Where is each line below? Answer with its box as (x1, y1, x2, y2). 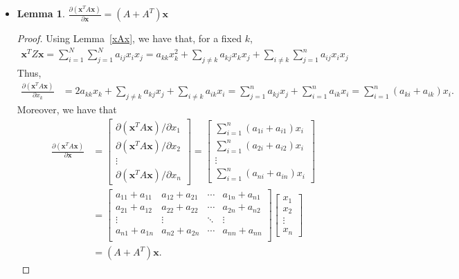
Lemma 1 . (17, 6, 65, 21)
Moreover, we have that (17, 102, 117, 116)
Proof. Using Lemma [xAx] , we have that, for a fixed (17, 31, 242, 46)
